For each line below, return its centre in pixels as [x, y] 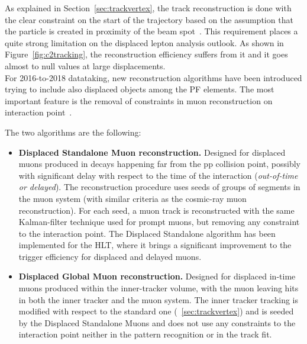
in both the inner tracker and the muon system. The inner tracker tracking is [159, 299]
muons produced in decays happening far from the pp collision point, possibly [159, 164]
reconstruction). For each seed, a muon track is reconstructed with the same [156, 210]
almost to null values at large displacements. [85, 65]
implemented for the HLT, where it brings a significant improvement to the [155, 245]
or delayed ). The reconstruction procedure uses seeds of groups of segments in [159, 187]
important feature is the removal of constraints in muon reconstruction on [139, 100]
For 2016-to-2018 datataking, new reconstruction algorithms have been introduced [153, 77]
